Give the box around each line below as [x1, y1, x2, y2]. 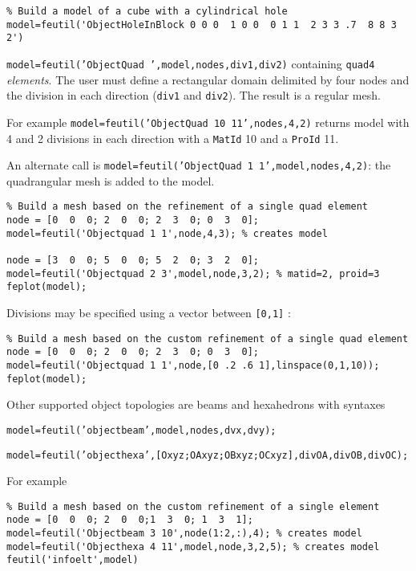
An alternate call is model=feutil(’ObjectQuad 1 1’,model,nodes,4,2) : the [6, 157, 391, 173]
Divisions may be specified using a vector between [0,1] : [6, 304, 291, 321]
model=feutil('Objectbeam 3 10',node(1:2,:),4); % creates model [6, 528, 362, 540]
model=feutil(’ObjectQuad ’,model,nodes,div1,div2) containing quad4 [6, 55, 375, 71]
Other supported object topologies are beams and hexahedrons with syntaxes [6, 396, 386, 413]
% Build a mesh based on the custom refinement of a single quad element [6, 332, 409, 345]
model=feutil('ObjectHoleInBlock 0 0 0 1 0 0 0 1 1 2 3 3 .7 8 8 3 [6, 18, 397, 31]
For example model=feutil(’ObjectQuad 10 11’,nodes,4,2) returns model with [6, 113, 410, 130]
